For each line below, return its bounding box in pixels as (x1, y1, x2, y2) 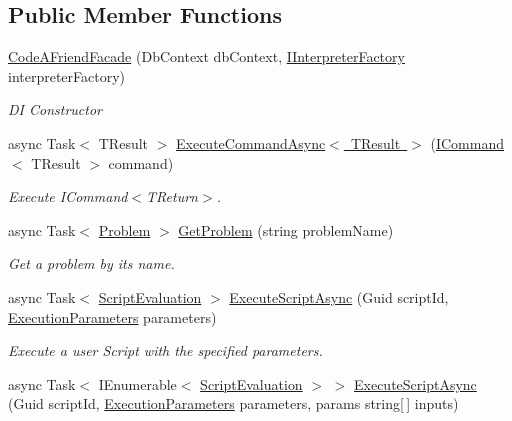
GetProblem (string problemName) (178, 219, 394, 240)
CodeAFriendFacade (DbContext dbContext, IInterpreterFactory (8, 46, 405, 67)
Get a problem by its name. (8, 253, 175, 274)
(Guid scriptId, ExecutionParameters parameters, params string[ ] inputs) (8, 393, 459, 414)
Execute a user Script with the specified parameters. (8, 340, 323, 361)
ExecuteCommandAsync (176, 132, 326, 153)
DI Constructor (8, 99, 102, 120)
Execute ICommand (8, 186, 128, 207)
